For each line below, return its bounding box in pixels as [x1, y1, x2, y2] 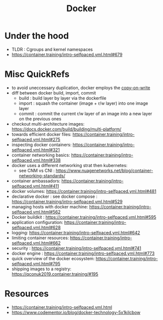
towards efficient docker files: [11, 131, 72, 137]
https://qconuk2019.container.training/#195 [11, 271, 98, 277]
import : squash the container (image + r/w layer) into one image [18, 100, 148, 106]
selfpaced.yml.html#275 [11, 136, 60, 142]
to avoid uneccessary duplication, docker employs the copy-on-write [11, 85, 150, 91]
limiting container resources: [11, 235, 69, 241]
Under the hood [4, 30, 69, 41]
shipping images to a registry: [11, 266, 72, 272]
